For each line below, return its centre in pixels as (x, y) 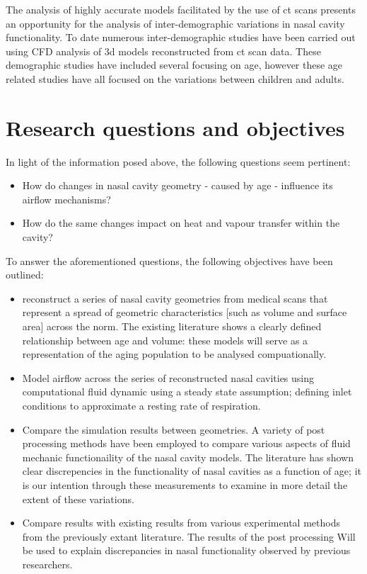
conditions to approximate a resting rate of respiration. (141, 405)
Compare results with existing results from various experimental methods (181, 523)
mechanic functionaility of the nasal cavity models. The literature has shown (188, 457)
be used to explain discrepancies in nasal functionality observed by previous (186, 550)
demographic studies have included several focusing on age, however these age (174, 65)
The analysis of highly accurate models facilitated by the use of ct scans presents (181, 9)
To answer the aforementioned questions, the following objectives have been (169, 260)
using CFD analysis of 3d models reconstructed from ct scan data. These (163, 51)
